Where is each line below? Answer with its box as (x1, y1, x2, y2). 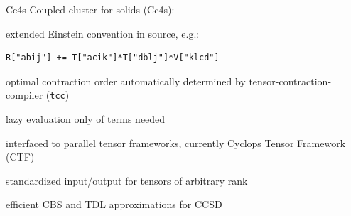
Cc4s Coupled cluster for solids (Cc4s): (6, 2, 175, 16)
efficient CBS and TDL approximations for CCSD (6, 197, 222, 212)
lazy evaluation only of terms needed (6, 112, 166, 126)
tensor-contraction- (249, 73, 332, 88)
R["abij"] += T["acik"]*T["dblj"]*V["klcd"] (6, 53, 220, 63)
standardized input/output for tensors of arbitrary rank (6, 173, 248, 188)
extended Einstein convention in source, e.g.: (6, 26, 200, 40)
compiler (6, 87, 43, 102)
